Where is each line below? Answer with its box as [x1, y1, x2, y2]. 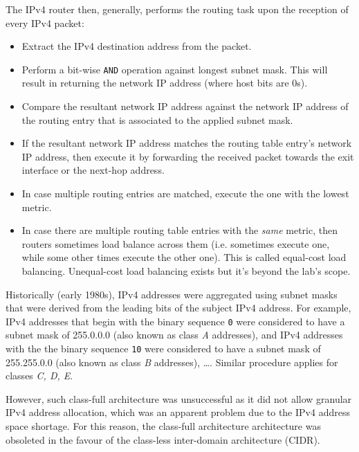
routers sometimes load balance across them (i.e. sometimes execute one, [21, 236, 330, 251]
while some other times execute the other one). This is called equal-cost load [21, 250, 347, 264]
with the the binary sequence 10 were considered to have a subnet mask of [6, 341, 321, 355]
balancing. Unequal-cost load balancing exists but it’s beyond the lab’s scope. [21, 263, 351, 278]
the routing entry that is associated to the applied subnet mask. [21, 112, 293, 127]
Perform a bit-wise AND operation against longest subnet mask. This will [21, 62, 328, 76]
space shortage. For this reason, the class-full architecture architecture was [6, 419, 321, 433]
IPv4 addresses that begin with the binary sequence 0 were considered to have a [6, 314, 345, 328]
